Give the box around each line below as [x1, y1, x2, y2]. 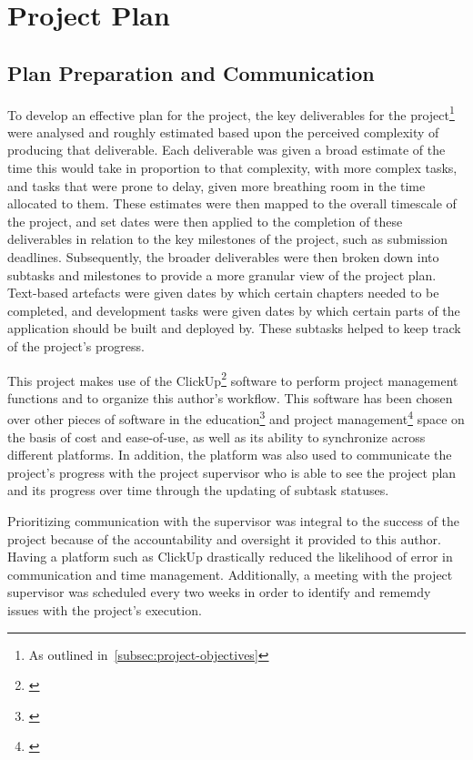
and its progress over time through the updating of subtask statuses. [7, 481, 389, 500]
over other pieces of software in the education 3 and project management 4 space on [7, 407, 465, 429]
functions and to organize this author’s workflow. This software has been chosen [7, 388, 453, 407]
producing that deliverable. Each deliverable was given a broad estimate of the [7, 140, 446, 159]
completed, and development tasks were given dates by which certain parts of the [7, 300, 460, 319]
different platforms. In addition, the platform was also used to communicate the [7, 445, 452, 464]
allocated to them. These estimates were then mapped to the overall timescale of [7, 194, 457, 213]
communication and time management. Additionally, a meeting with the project [7, 564, 453, 583]
